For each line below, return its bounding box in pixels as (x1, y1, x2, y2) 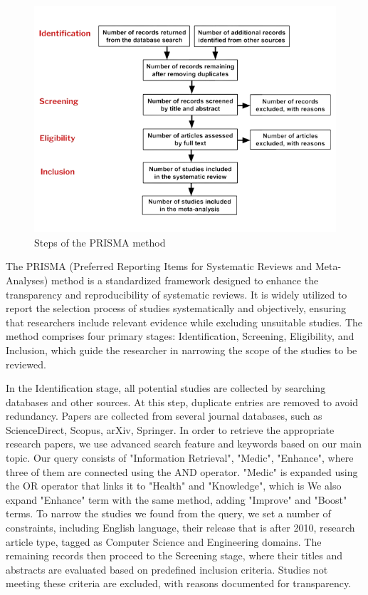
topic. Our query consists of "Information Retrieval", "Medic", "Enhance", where (6, 450, 354, 465)
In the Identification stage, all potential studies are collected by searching (6, 381, 326, 395)
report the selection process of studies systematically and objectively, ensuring (6, 301, 346, 316)
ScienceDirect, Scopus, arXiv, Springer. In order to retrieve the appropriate (6, 422, 335, 437)
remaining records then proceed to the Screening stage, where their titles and (6, 548, 342, 563)
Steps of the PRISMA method (34, 234, 166, 249)
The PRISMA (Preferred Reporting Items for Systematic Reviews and (6, 259, 312, 274)
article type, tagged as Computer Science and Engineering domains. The (6, 534, 322, 549)
